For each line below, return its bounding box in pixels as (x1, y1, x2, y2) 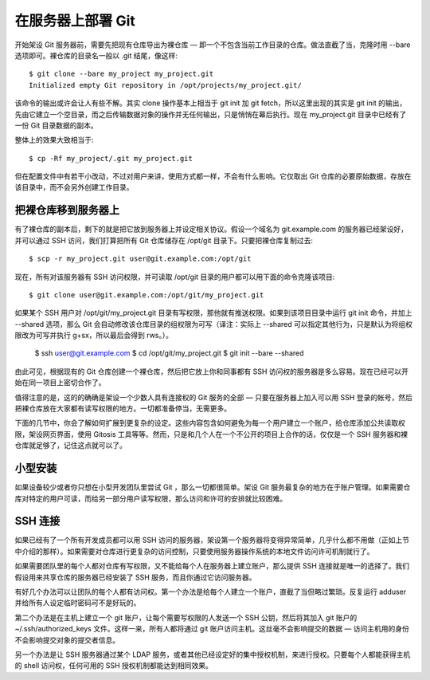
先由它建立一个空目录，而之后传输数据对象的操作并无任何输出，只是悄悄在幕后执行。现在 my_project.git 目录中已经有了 (14, 109, 407, 119)
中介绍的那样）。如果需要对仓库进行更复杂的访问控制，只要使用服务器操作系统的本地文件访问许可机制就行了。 (14, 546, 374, 556)
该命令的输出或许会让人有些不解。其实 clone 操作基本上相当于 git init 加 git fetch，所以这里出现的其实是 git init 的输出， (14, 98, 407, 108)
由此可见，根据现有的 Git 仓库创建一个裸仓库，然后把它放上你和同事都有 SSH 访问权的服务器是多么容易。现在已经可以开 (14, 367, 409, 376)
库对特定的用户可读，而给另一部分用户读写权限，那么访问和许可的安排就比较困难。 (14, 493, 287, 503)
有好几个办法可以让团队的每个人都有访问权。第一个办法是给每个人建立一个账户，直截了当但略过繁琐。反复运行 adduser (14, 587, 407, 596)
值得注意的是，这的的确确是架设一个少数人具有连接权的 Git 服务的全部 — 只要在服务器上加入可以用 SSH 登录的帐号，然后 (14, 392, 413, 402)
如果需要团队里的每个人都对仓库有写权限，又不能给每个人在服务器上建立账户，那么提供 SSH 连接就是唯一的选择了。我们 (14, 561, 410, 571)
